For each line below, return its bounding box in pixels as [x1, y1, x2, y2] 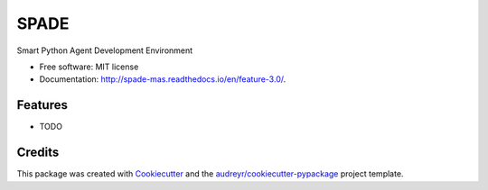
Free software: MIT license [39, 61, 139, 72]
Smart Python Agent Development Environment [16, 45, 193, 56]
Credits [16, 145, 60, 160]
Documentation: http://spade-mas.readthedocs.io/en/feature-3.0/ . [39, 74, 286, 85]
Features [16, 97, 68, 113]
